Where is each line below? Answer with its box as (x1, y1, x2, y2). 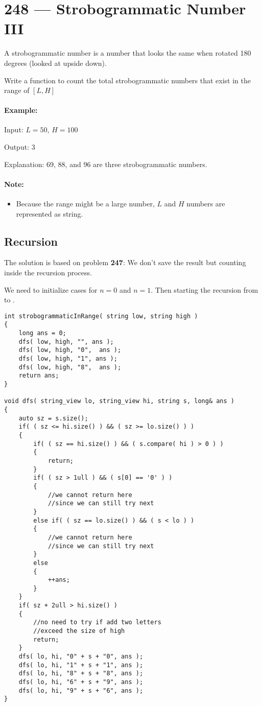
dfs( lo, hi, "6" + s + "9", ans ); (18, 678, 144, 686)
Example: (4, 105, 38, 115)
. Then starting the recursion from (151, 284, 258, 295)
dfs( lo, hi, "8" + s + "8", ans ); (18, 670, 144, 677)
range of (4, 85, 30, 96)
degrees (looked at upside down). (4, 57, 107, 68)
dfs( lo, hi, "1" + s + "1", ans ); (18, 661, 144, 669)
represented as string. (16, 208, 83, 219)
